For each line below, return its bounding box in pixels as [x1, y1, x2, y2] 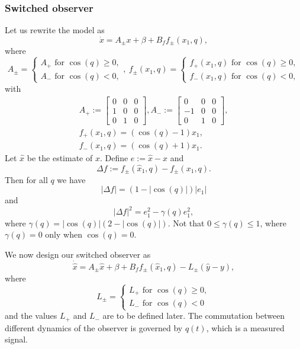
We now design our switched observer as [5, 248, 151, 260]
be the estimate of [27, 152, 93, 164]
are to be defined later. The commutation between [102, 309, 285, 322]
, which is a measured [206, 321, 285, 334]
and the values [5, 309, 57, 322]
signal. [5, 333, 28, 345]
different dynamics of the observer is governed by [5, 321, 183, 334]
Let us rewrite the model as [5, 24, 105, 36]
